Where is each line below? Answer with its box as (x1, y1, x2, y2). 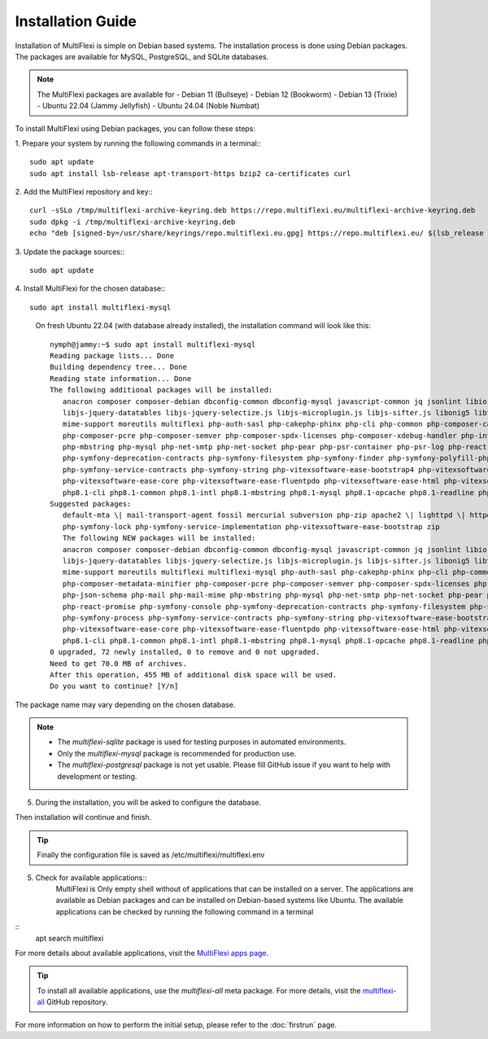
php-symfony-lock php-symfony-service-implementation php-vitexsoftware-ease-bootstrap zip (62, 522, 441, 531)
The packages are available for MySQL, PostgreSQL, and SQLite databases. (15, 51, 269, 61)
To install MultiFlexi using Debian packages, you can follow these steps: (15, 123, 256, 134)
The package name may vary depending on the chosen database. (15, 699, 236, 709)
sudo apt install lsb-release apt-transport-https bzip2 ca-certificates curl (29, 169, 351, 178)
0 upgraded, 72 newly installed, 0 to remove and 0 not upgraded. (50, 647, 320, 657)
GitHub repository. (46, 997, 108, 1007)
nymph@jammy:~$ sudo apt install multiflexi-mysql (50, 340, 256, 349)
